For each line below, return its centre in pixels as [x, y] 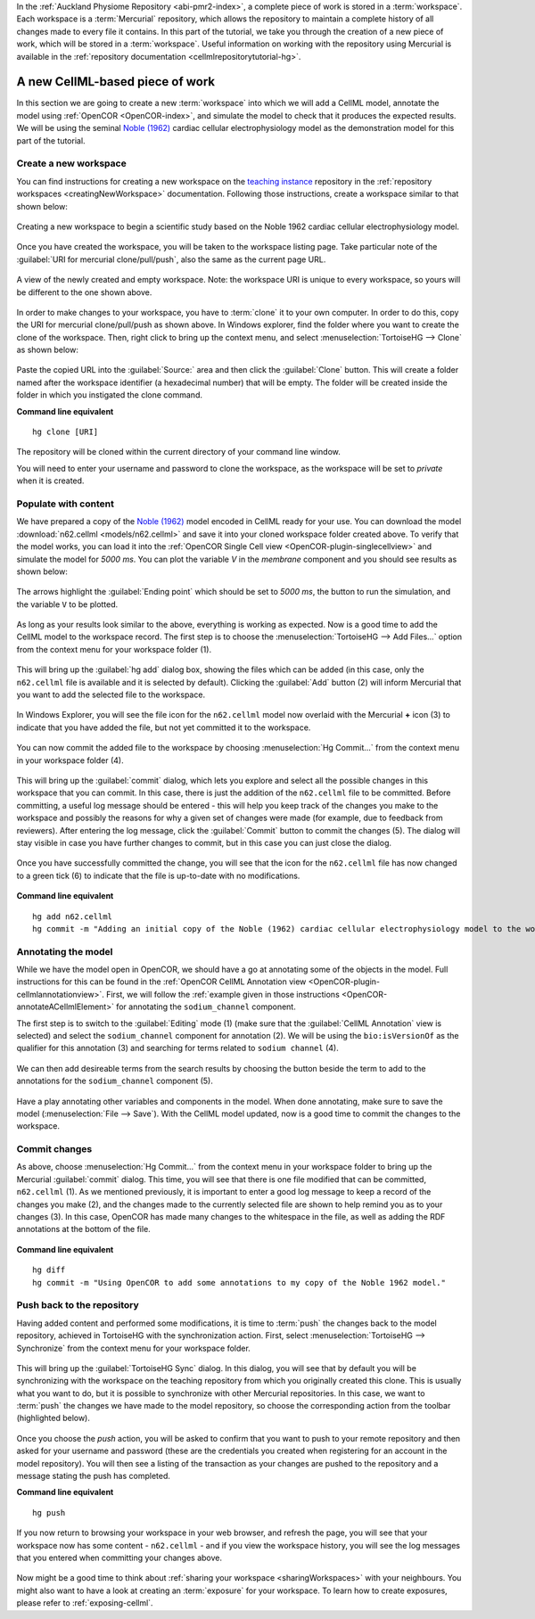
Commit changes [54, 1149]
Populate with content [66, 504]
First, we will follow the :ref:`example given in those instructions [223, 994]
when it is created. [50, 481]
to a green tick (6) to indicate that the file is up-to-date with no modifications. [158, 875]
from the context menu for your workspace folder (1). [114, 649]
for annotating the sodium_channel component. [206, 1007]
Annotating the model [65, 951]
